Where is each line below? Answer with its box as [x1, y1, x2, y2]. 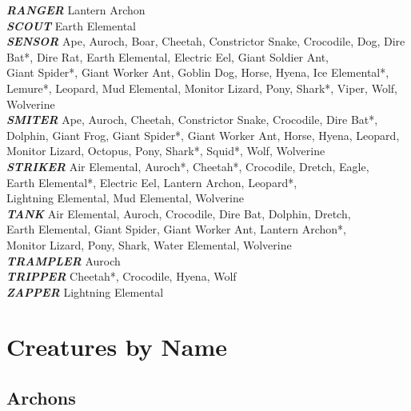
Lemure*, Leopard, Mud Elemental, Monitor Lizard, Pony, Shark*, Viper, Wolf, [6, 79, 397, 96]
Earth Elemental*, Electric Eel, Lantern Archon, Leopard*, [6, 174, 297, 190]
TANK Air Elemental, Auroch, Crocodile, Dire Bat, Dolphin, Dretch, [6, 205, 351, 221]
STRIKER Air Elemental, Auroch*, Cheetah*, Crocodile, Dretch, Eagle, [6, 158, 369, 174]
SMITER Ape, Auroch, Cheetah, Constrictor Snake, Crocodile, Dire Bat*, [6, 111, 378, 128]
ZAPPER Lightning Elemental [6, 283, 164, 300]
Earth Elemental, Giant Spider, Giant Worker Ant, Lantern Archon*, [6, 221, 346, 237]
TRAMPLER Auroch [6, 252, 121, 269]
